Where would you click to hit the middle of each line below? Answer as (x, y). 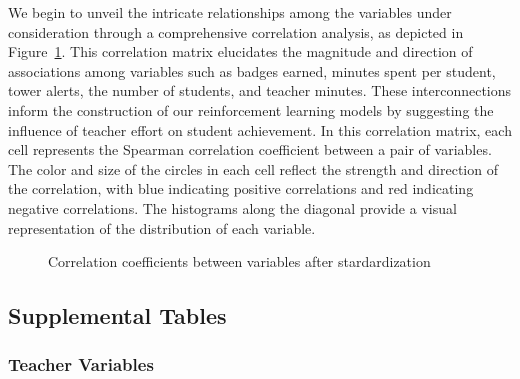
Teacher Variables (81, 364)
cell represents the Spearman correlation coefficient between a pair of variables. (250, 149)
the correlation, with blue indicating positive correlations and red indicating (241, 188)
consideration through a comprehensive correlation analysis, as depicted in (236, 31)
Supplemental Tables (117, 315)
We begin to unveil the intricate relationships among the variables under (230, 12)
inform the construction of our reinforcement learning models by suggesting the (251, 109)
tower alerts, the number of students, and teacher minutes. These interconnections (260, 90)
